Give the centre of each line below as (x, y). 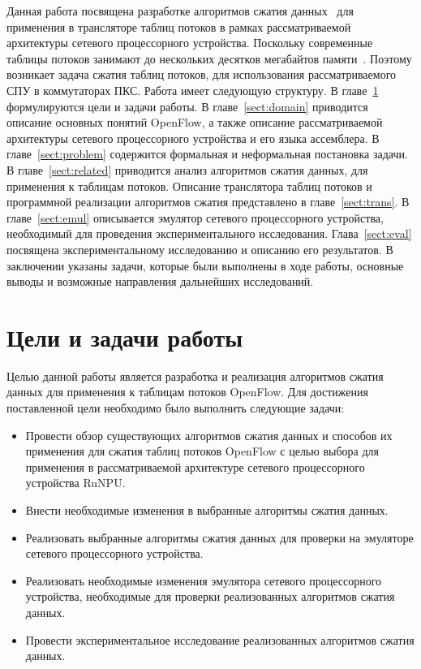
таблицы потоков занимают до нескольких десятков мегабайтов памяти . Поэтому (209, 58)
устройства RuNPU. (75, 483)
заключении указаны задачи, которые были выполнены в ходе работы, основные (205, 265)
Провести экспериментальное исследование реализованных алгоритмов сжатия (220, 639)
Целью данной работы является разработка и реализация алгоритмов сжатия (195, 376)
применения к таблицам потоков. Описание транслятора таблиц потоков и (189, 186)
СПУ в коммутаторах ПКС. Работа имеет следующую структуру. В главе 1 (193, 90)
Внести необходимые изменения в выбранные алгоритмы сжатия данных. (207, 509)
